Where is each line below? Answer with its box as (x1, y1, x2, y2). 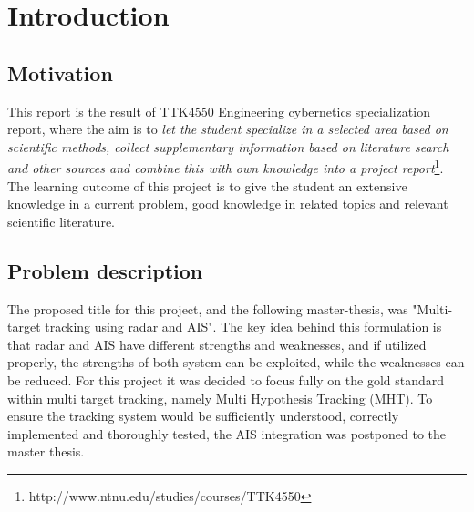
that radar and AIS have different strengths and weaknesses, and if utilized (7, 334, 427, 353)
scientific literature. (7, 211, 115, 230)
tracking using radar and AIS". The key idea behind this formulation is (45, 317, 442, 336)
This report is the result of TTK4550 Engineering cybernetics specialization (7, 101, 430, 120)
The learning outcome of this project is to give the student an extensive (7, 176, 407, 195)
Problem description (7, 256, 203, 284)
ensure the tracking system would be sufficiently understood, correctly (7, 406, 399, 425)
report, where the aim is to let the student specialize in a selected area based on (7, 119, 448, 138)
